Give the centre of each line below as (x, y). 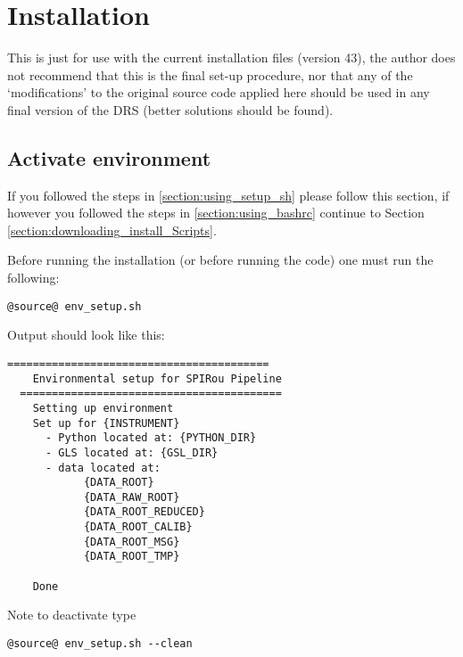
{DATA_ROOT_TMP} (132, 557)
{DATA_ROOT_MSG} (132, 542)
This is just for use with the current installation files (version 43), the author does (231, 57)
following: (33, 278)
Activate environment (109, 157)
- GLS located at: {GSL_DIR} (132, 452)
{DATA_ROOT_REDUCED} (144, 512)
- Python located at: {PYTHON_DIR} (151, 438)
